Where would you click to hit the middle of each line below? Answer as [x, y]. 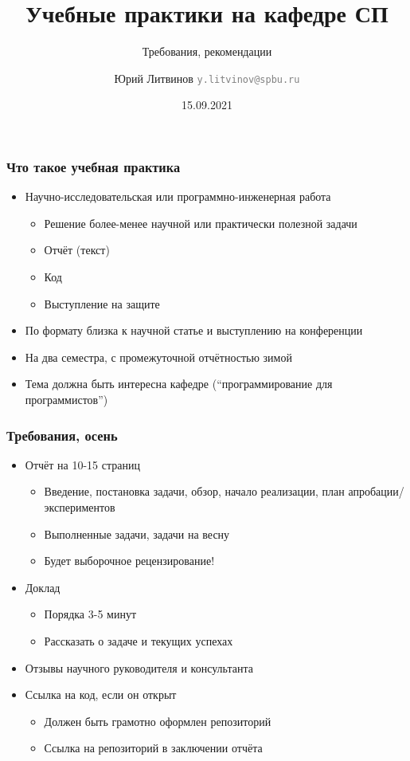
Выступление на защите [102, 303]
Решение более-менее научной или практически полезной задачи [201, 223]
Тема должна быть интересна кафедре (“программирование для [179, 384]
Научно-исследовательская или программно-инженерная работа [178, 196]
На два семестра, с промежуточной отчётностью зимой [158, 357]
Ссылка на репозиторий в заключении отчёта [153, 748]
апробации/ [376, 491]
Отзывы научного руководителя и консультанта [139, 667]
